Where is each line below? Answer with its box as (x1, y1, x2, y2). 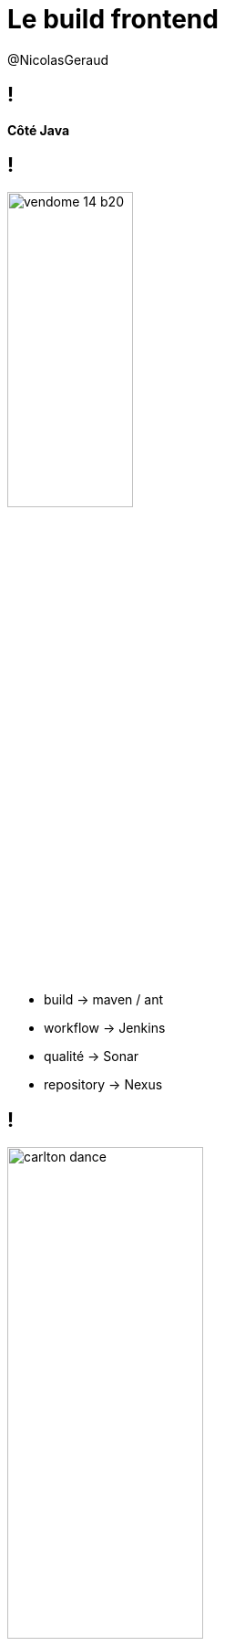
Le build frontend (7, 4, 219, 35)
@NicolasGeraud (7, 51, 109, 68)
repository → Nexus (44, 1077, 163, 1093)
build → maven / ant (44, 992, 164, 1008)
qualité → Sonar (44, 1048, 139, 1065)
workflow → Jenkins (44, 1020, 166, 1036)
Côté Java (7, 122, 70, 138)
